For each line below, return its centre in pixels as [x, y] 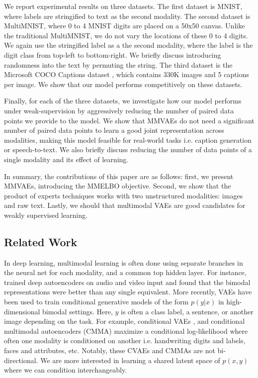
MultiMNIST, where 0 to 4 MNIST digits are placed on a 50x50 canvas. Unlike [125, 26]
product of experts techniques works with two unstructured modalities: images [124, 195]
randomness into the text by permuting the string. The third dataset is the [118, 64]
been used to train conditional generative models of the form [96, 302]
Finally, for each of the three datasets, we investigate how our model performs [123, 101]
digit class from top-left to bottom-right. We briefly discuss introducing [113, 54]
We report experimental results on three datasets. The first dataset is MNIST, [123, 6]
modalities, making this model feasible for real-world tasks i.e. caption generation [128, 140]
